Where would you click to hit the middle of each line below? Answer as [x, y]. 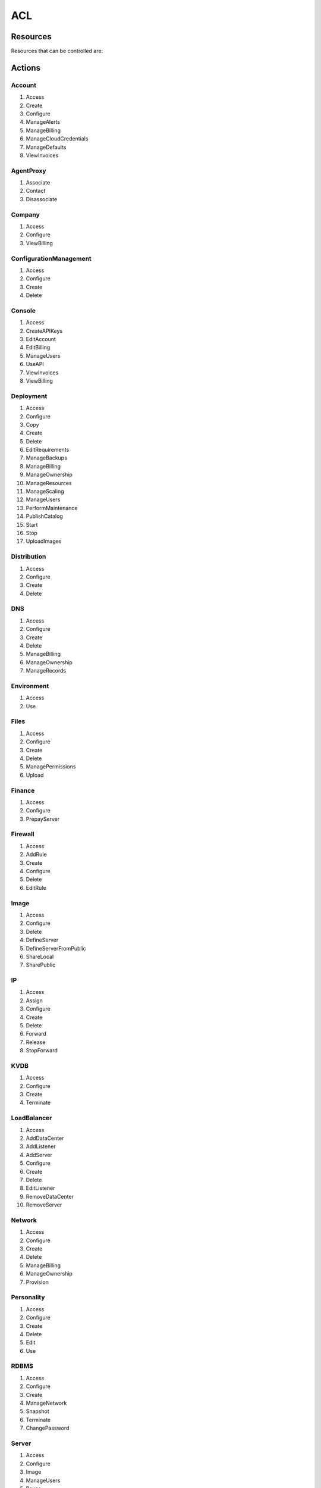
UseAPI [35, 364]
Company [25, 214]
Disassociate [42, 199]
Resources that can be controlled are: [57, 51]
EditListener [40, 1188]
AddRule [36, 855]
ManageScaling [45, 492]
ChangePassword [48, 1428]
